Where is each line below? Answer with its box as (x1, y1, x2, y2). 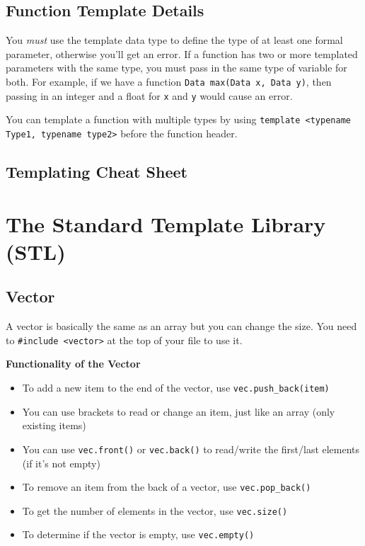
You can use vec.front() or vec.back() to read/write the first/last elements (22, 441, 360, 456)
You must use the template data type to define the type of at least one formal (6, 33, 343, 47)
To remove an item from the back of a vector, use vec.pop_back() (22, 479, 311, 494)
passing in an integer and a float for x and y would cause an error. (6, 88, 293, 103)
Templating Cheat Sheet (6, 161, 187, 182)
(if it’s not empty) (22, 455, 100, 470)
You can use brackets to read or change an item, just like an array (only (22, 404, 335, 419)
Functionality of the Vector (6, 356, 141, 371)
